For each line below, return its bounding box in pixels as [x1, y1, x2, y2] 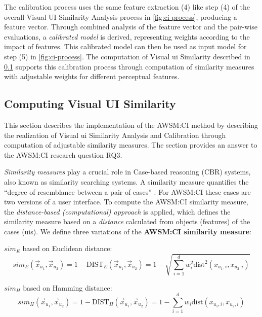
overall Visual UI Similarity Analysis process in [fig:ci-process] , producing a [4, 11, 237, 22]
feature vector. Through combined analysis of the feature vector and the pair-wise [4, 21, 257, 32]
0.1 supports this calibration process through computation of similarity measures [4, 61, 254, 72]
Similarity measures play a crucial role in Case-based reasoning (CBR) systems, [4, 166, 251, 177]
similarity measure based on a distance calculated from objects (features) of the [4, 216, 250, 227]
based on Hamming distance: [23, 282, 112, 293]
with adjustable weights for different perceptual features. [4, 71, 180, 82]
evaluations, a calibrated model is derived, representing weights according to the [4, 31, 250, 42]
